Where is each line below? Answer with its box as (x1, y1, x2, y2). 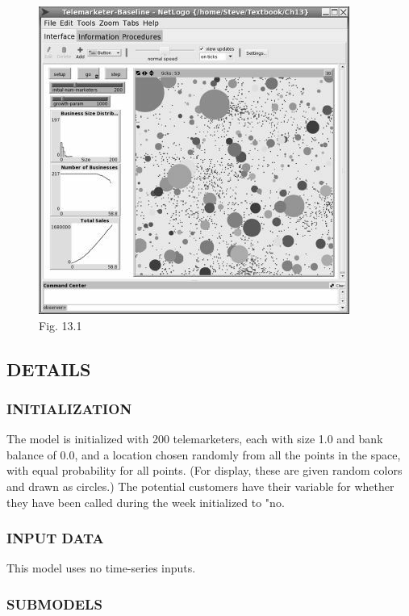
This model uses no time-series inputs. (6, 559, 196, 576)
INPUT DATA (6, 528, 104, 548)
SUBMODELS (6, 593, 102, 614)
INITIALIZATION (6, 398, 132, 418)
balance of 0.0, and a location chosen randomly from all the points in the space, (6, 446, 401, 463)
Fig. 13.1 (39, 316, 82, 333)
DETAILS (6, 356, 91, 381)
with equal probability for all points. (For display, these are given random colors (6, 462, 403, 479)
